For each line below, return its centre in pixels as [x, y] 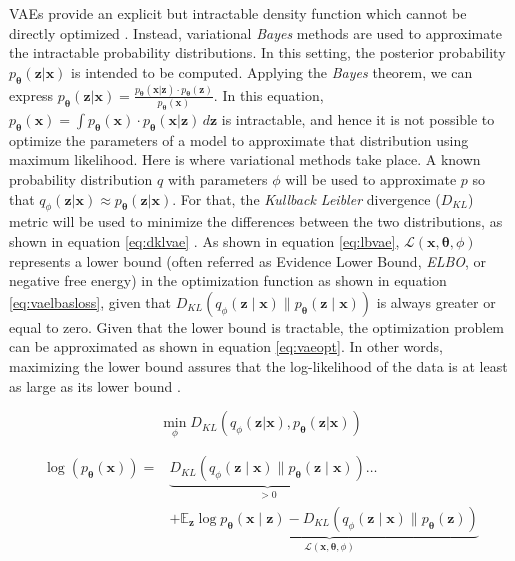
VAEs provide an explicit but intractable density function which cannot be [238, 13]
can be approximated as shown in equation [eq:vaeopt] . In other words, [226, 346]
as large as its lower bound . [95, 385]
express [31, 94]
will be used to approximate [371, 179]
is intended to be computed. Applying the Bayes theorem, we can [272, 71]
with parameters [217, 179]
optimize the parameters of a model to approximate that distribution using [239, 139]
